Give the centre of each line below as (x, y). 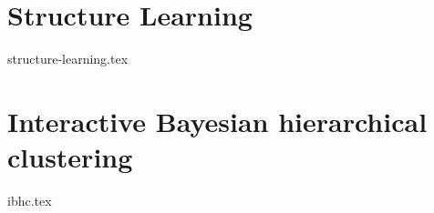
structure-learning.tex (68, 59)
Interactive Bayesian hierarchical (217, 121)
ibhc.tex (30, 201)
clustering (70, 157)
